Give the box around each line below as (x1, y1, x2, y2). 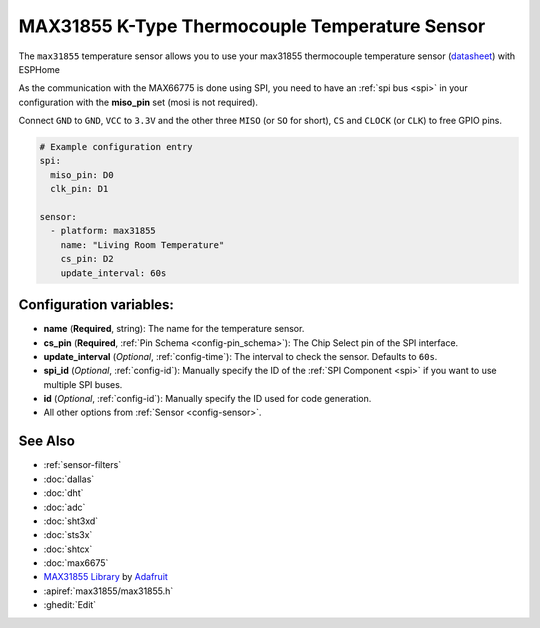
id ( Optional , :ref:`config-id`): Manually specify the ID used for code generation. (43, 393, 372, 405)
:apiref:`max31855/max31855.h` (43, 585, 174, 597)
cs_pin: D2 (60, 253, 114, 265)
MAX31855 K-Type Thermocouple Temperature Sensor (18, 15, 486, 37)
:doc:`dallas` (43, 473, 95, 485)
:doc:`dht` (43, 487, 84, 499)
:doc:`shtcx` (43, 543, 93, 555)
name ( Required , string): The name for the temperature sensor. (43, 323, 305, 335)
